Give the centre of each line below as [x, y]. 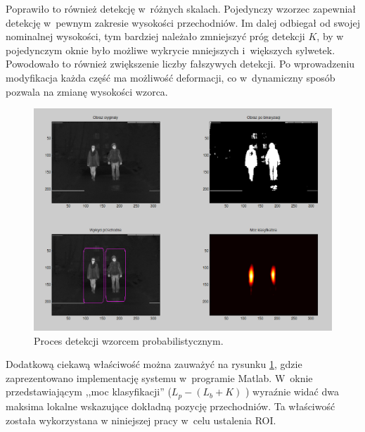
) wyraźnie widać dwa [292, 392]
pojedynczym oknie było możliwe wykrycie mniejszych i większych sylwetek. [171, 50]
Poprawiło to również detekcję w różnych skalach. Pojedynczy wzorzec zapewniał [181, 8]
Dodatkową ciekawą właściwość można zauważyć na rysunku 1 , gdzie [154, 364]
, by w [330, 36]
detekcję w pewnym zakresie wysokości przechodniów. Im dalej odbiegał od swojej [183, 22]
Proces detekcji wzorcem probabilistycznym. [129, 340]
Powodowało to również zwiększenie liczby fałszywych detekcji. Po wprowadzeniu [180, 64]
